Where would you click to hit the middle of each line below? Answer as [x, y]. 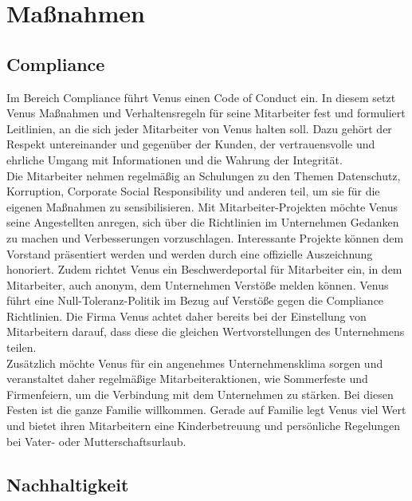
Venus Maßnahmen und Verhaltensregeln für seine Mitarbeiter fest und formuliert [206, 113]
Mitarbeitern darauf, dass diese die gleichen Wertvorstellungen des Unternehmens [206, 331]
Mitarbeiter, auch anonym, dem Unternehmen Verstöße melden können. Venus [198, 284]
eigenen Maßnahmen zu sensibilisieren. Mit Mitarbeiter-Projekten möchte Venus [202, 206]
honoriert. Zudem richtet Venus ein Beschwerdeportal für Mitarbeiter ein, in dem [204, 269]
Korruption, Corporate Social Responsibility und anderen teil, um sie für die [193, 191]
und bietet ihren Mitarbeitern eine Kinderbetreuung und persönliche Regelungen [204, 426]
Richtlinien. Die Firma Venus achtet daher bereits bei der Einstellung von [186, 316]
